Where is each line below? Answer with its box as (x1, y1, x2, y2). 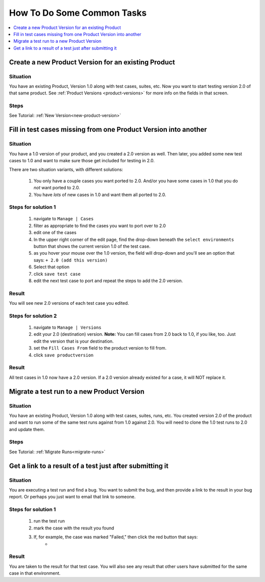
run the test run (33, 518, 65, 524)
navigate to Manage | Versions (33, 324, 102, 330)
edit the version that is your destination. (33, 338, 114, 344)
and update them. (9, 426, 45, 432)
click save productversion (33, 352, 94, 358)
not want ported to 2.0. (33, 185, 80, 191)
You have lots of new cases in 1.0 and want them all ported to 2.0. (33, 192, 166, 198)
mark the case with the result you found (33, 525, 114, 531)
